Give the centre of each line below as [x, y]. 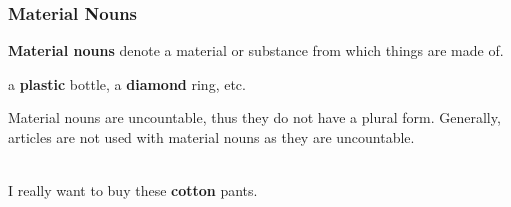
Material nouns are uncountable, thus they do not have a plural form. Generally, [254, 117]
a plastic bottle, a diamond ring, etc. [127, 83]
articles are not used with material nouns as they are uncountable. [211, 137]
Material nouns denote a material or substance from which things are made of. [256, 50]
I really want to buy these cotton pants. [133, 190]
